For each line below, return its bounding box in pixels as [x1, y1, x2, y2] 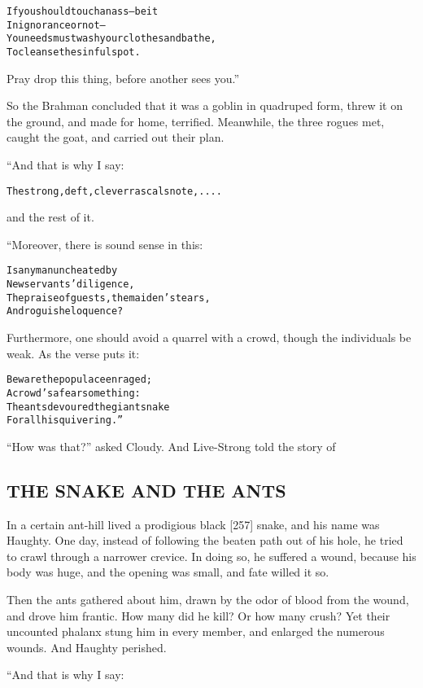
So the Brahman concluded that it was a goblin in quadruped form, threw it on [7, 97, 403, 114]
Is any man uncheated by [7, 265, 118, 277]
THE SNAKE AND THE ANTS [7, 477, 286, 502]
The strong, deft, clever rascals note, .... [7, 185, 222, 197]
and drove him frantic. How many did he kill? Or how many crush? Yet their [7, 607, 390, 624]
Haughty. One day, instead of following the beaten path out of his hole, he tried [7, 532, 403, 549]
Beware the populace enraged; [7, 374, 152, 386]
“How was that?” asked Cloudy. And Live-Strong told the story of [7, 437, 336, 454]
